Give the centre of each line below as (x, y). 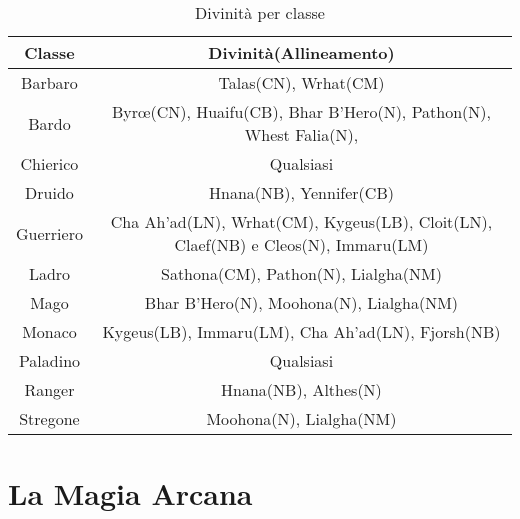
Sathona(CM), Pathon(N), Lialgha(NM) (301, 273)
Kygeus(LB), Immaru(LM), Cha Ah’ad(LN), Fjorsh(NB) (301, 331)
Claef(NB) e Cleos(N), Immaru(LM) (301, 244)
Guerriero (49, 233)
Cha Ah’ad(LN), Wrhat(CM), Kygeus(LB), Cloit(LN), (301, 221)
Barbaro (49, 82)
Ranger (49, 389)
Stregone (49, 418)
